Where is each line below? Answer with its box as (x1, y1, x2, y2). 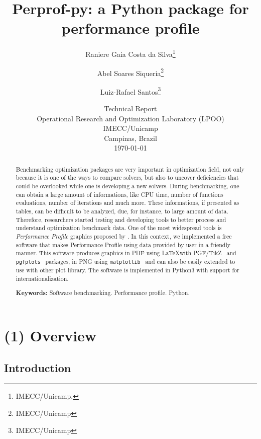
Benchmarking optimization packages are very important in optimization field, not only (16, 165, 245, 173)
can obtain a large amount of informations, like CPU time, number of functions (16, 190, 223, 198)
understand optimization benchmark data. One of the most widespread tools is (16, 224, 222, 232)
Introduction (4, 359, 71, 375)
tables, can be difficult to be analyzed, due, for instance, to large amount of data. (16, 207, 228, 215)
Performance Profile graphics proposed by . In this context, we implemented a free (16, 232, 232, 241)
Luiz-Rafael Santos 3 (100, 85, 161, 97)
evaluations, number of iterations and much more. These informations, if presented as (16, 198, 239, 207)
